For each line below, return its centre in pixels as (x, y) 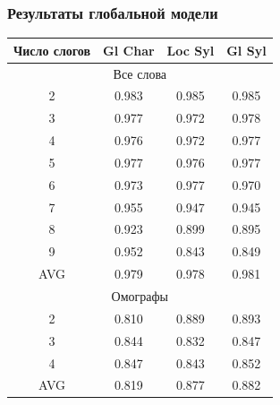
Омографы (140, 296)
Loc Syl (191, 50)
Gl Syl (246, 50)
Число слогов (52, 50)
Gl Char (129, 50)
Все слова (140, 73)
